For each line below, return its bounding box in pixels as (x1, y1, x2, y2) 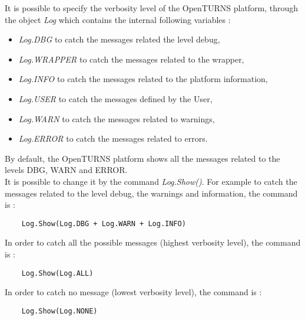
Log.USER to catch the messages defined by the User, (18, 92, 213, 105)
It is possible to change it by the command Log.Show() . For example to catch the (5, 175, 297, 187)
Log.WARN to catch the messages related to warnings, (18, 112, 215, 125)
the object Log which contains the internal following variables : (5, 13, 231, 25)
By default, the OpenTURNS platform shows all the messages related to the (5, 152, 280, 164)
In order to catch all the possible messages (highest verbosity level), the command (5, 236, 301, 249)
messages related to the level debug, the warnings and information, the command (5, 187, 298, 199)
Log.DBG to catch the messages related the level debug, (18, 33, 220, 45)
